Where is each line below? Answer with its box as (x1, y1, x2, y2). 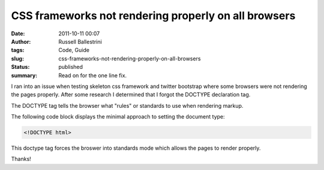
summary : (11, 72, 38, 79)
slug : (11, 54, 24, 62)
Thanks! (11, 156, 31, 163)
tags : (11, 47, 25, 54)
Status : (11, 63, 30, 71)
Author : (11, 38, 31, 45)
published (58, 63, 83, 71)
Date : (11, 30, 25, 37)
